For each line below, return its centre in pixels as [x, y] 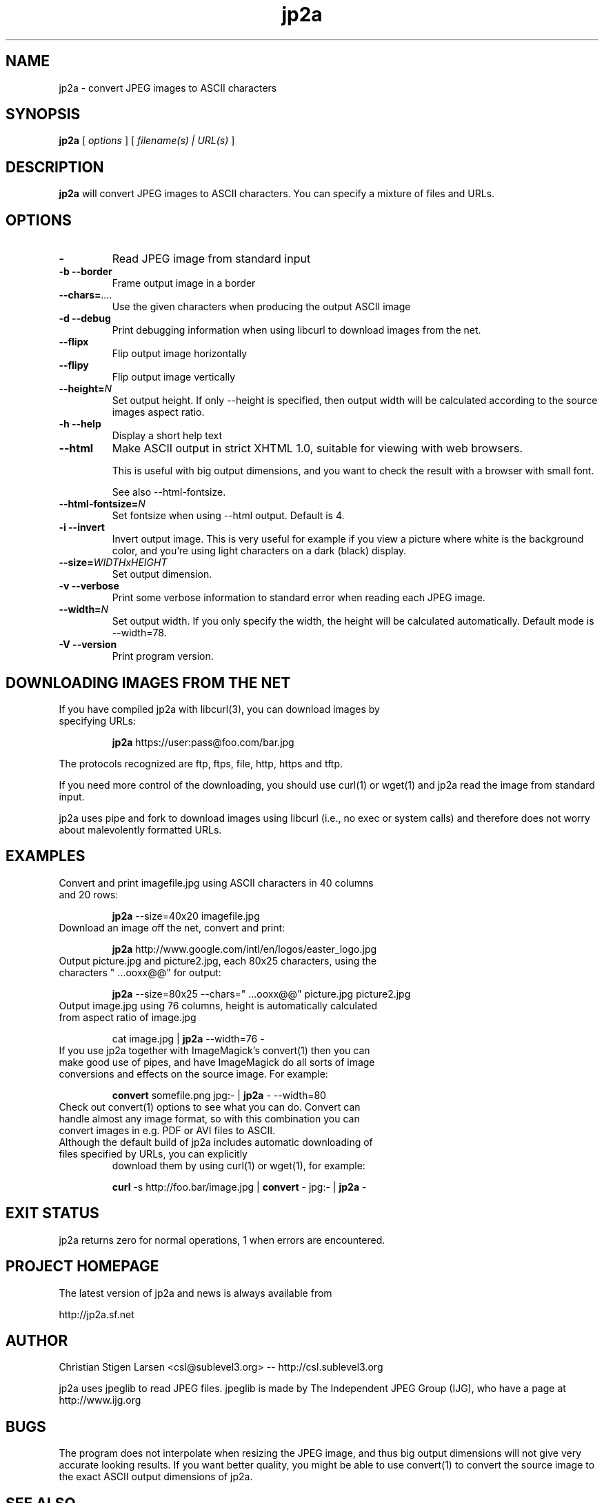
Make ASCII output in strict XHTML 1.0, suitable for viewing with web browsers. [318, 448]
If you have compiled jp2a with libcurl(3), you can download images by [219, 709]
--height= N [85, 389]
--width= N [84, 609]
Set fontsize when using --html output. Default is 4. [228, 516]
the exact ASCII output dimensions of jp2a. [156, 1477]
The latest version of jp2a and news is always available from [195, 1293]
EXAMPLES [46, 856]
